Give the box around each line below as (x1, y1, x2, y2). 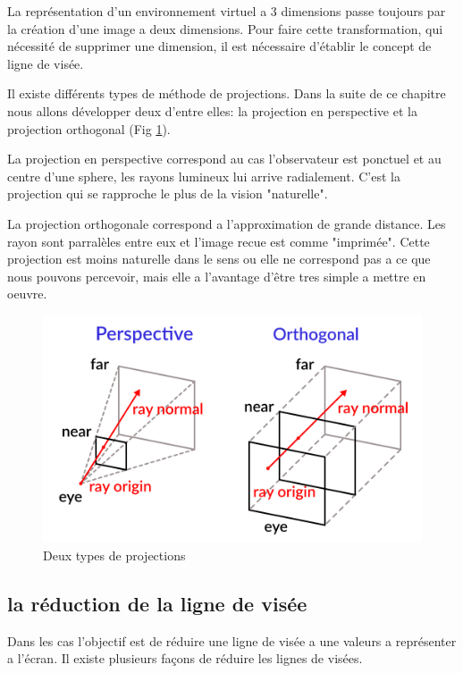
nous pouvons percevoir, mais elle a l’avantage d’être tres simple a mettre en (7, 266, 426, 285)
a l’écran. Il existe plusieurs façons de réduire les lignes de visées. (7, 649, 363, 668)
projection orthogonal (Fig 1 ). (7, 119, 171, 138)
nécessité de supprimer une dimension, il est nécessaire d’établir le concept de (7, 37, 432, 55)
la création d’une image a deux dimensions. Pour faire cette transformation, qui (7, 19, 443, 38)
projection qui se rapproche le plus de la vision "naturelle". (7, 184, 328, 203)
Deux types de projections (43, 545, 186, 564)
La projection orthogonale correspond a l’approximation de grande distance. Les (7, 214, 446, 232)
